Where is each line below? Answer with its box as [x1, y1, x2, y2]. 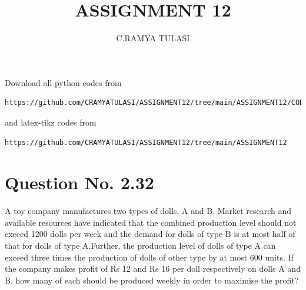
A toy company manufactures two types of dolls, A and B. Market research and [5, 205, 292, 217]
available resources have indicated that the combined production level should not [5, 216, 297, 228]
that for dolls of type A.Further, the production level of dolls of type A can [5, 239, 276, 251]
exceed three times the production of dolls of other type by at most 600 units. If [5, 251, 294, 263]
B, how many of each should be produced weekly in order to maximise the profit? [5, 273, 299, 286]
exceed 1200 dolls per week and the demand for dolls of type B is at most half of [5, 228, 295, 240]
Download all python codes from [5, 76, 122, 88]
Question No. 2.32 [5, 170, 154, 195]
